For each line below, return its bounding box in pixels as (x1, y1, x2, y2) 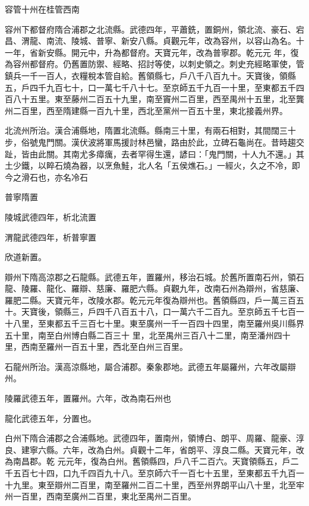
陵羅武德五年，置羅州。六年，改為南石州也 (5, 392, 171, 404)
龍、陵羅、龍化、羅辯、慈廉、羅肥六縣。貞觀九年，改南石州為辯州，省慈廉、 (5, 282, 304, 295)
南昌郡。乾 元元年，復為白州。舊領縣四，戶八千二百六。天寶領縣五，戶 (12, 455, 291, 467)
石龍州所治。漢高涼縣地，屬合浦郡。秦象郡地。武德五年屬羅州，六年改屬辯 (5, 360, 296, 372)
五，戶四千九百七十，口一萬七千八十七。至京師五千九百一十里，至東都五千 (5, 81, 296, 93)
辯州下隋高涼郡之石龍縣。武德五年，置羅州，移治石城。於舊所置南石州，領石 (5, 270, 304, 283)
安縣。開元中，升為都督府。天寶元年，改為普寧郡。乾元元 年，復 (46, 46, 299, 58)
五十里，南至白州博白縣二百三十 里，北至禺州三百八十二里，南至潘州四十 (5, 328, 291, 341)
